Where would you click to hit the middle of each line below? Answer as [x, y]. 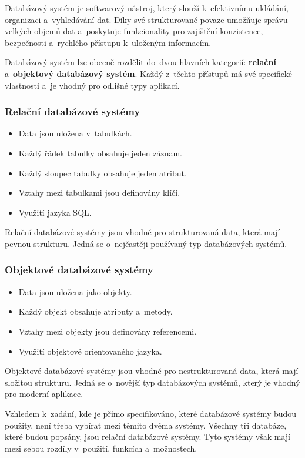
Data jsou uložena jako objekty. [75, 291]
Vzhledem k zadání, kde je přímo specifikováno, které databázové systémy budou [151, 413]
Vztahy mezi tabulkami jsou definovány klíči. [99, 193]
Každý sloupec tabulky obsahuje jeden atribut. [103, 173]
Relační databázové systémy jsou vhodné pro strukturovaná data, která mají [143, 232]
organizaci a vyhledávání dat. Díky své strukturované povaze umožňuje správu [146, 19]
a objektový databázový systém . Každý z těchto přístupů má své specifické [148, 73]
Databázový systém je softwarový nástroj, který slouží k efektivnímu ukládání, [147, 8]
